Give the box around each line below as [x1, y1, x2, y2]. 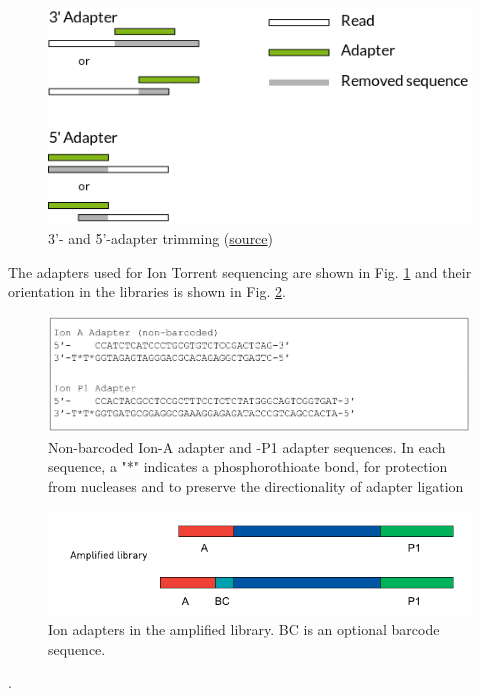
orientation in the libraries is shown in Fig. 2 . [8, 281, 286, 302]
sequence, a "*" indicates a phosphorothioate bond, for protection [48, 456, 448, 477]
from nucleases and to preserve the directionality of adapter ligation [48, 475, 464, 496]
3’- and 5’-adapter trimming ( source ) [48, 228, 274, 249]
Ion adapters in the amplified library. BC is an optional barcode [48, 619, 440, 640]
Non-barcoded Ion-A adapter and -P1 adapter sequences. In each [48, 436, 446, 457]
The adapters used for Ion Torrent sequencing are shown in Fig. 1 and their [8, 261, 472, 282]
